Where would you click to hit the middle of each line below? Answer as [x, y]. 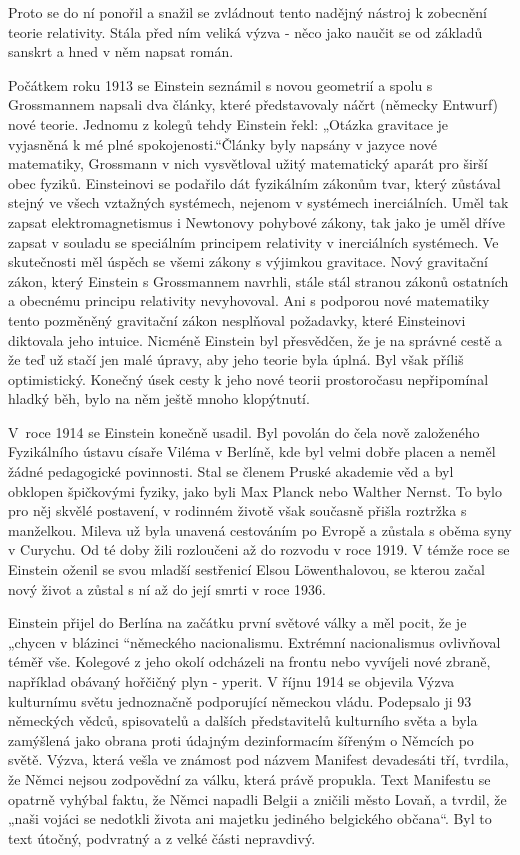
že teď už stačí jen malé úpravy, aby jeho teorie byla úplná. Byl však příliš [236, 359]
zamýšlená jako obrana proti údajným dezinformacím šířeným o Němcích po [241, 739]
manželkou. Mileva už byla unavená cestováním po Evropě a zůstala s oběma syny [260, 529]
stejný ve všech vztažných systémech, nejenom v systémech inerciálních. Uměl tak [258, 202]
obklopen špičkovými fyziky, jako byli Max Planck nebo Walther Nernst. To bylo [255, 490]
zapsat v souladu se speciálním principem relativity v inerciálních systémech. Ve [253, 241]
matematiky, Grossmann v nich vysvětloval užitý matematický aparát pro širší [248, 163]
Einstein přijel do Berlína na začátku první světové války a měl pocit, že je [237, 622]
